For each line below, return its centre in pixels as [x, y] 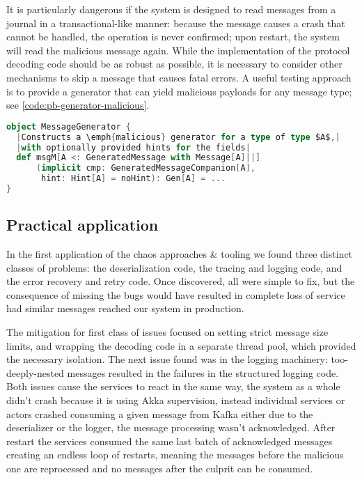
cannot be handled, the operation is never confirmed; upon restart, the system [173, 37]
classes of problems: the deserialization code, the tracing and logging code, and [174, 267]
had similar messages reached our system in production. [125, 308]
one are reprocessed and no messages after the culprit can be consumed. [160, 468]
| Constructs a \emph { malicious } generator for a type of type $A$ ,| [178, 137]
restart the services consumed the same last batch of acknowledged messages [170, 441]
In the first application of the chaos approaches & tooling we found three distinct [180, 254]
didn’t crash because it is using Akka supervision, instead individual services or [176, 400]
